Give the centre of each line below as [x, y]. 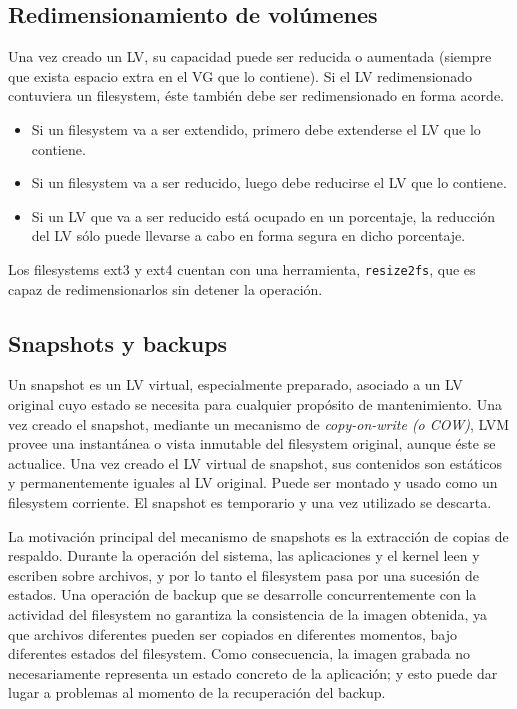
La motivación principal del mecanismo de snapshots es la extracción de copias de [258, 535]
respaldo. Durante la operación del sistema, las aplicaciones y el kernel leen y [244, 555]
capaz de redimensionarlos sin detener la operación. [165, 288]
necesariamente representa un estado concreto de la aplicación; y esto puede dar [253, 672]
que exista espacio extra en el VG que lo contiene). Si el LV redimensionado [240, 75]
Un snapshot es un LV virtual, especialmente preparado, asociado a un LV [235, 384]
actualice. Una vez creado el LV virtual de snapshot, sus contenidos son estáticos [255, 462]
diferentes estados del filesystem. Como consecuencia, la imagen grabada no [239, 653]
